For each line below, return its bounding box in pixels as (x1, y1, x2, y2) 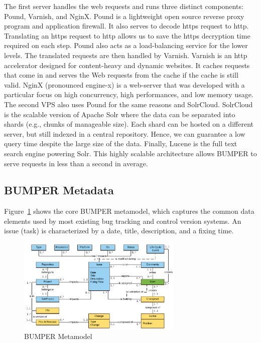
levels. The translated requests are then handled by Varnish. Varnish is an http (4, 50, 247, 60)
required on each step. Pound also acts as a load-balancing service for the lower (4, 40, 248, 51)
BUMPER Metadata (4, 182, 114, 198)
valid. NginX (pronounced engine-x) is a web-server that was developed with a (4, 79, 245, 90)
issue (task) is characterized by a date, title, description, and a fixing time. (4, 225, 234, 236)
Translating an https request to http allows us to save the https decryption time (4, 30, 250, 41)
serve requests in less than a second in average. (4, 158, 148, 168)
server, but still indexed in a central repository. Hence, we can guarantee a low (4, 128, 245, 139)
